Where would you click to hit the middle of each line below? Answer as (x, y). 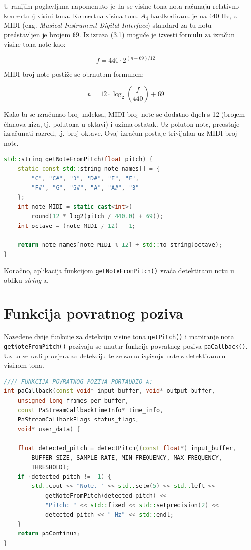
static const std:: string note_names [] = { (89, 169)
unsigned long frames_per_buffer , (73, 401)
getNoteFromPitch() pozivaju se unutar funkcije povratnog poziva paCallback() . (126, 346)
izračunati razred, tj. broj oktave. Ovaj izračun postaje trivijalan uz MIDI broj (121, 133)
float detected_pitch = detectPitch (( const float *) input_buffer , (127, 448)
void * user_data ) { (49, 429)
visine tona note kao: (35, 44)
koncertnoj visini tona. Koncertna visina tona (71, 15)
